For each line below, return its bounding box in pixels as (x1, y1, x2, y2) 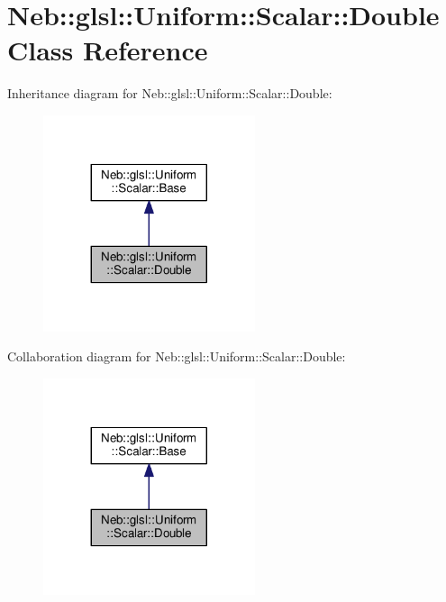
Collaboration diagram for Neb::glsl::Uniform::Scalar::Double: (7, 347, 346, 366)
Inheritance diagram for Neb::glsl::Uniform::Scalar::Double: (7, 84, 332, 103)
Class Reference (7, 32, 208, 68)
